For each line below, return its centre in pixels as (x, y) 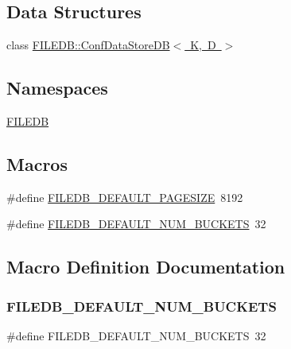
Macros (37, 163)
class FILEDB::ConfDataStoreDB (88, 45)
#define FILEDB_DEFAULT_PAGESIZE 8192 (125, 197)
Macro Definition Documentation (146, 267)
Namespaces (57, 88)
